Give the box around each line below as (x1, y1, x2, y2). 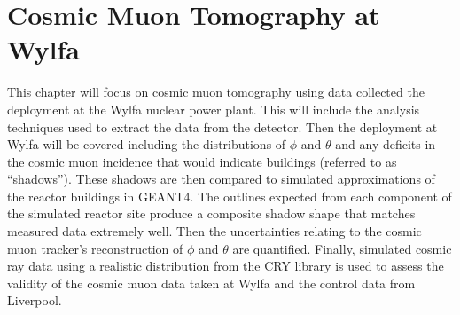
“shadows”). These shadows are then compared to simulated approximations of (7, 169, 435, 188)
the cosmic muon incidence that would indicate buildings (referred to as (7, 152, 397, 170)
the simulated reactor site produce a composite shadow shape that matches (7, 204, 416, 223)
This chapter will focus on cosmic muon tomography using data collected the (7, 83, 425, 101)
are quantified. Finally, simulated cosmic (232, 239, 452, 257)
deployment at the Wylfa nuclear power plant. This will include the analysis (7, 99, 420, 118)
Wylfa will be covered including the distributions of (7, 135, 286, 154)
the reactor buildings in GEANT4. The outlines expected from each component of (7, 186, 452, 205)
